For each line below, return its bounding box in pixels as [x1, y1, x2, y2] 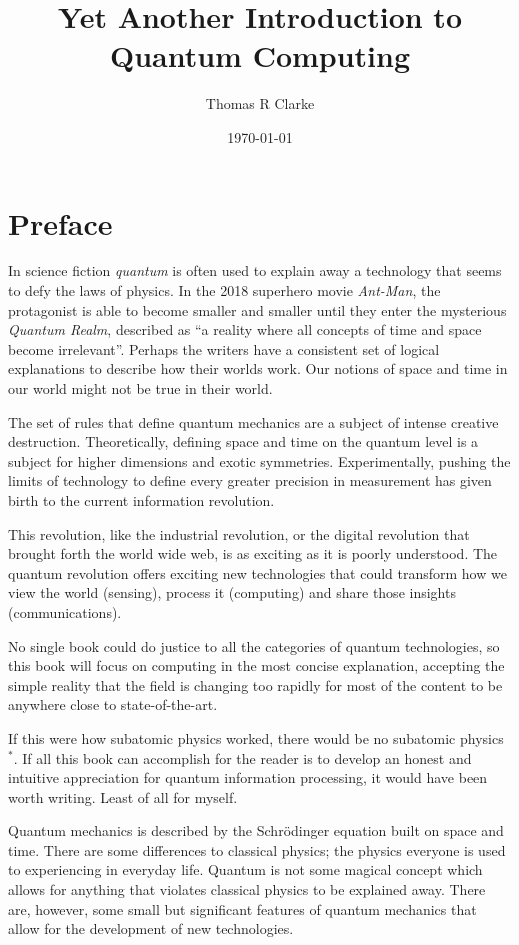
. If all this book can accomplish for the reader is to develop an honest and [13, 747, 472, 768]
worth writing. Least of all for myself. [8, 786, 238, 807]
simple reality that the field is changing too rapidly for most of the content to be [8, 674, 503, 695]
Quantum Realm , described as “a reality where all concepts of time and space [8, 319, 482, 340]
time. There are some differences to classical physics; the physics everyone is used [8, 839, 506, 860]
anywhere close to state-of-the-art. [8, 694, 218, 715]
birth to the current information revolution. [8, 489, 275, 510]
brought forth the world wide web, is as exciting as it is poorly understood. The [8, 543, 498, 564]
